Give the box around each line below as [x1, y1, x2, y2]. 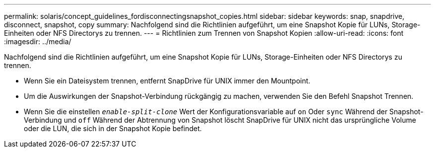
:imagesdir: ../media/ [4, 37, 72, 46]
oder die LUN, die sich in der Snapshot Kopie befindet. [24, 124, 202, 133]
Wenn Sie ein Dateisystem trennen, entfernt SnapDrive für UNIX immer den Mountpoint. [24, 76, 310, 85]
